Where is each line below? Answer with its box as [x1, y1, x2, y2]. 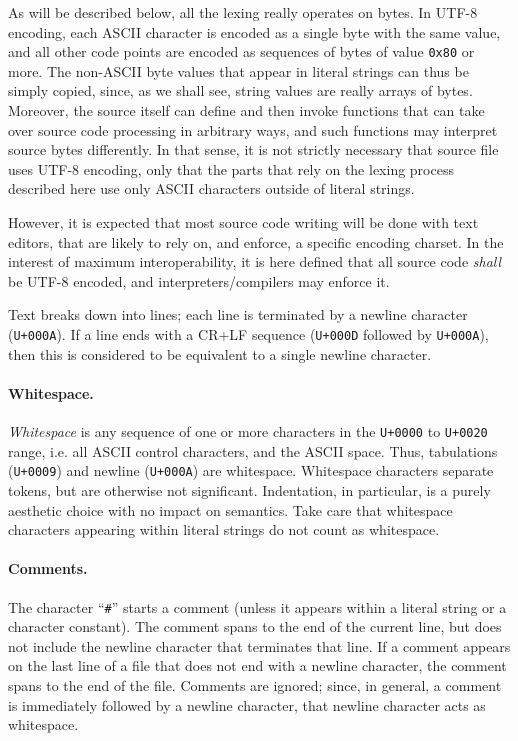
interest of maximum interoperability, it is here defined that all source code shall [8, 251, 502, 272]
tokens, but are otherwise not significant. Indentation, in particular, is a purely [8, 479, 491, 500]
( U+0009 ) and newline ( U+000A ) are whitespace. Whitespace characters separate [8, 460, 494, 481]
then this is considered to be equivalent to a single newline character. [8, 343, 432, 364]
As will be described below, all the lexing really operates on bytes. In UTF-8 [8, 2, 478, 22]
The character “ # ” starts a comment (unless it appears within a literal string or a [8, 596, 507, 617]
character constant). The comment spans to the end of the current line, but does [8, 616, 502, 637]
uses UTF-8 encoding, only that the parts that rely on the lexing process [8, 158, 454, 179]
